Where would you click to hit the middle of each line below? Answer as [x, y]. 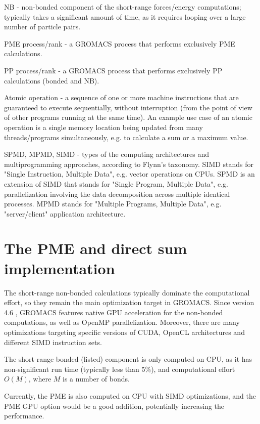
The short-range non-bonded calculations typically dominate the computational [127, 292]
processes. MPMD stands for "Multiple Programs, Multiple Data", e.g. [113, 204]
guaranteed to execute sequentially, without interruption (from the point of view [128, 107]
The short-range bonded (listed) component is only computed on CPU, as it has [128, 359]
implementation [60, 268]
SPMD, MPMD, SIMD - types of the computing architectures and [107, 154]
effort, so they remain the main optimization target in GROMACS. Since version [129, 302]
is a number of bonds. [96, 379]
